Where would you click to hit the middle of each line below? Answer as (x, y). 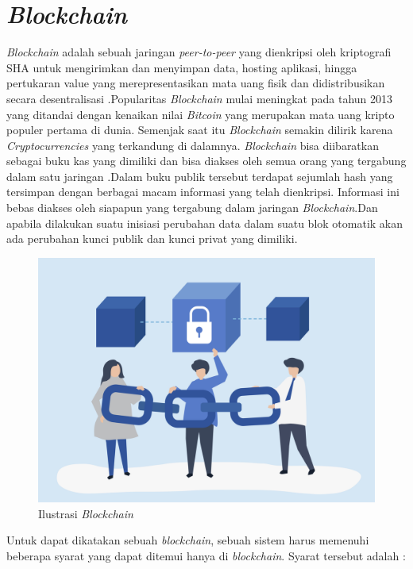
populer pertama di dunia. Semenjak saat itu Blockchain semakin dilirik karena (200, 130)
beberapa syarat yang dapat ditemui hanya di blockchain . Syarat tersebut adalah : (206, 555)
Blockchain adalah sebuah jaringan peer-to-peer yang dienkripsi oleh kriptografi (199, 52)
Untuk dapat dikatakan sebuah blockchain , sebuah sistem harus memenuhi (188, 540)
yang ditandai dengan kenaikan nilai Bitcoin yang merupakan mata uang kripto (201, 114)
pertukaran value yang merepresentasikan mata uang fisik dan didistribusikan (196, 83)
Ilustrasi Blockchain (86, 513)
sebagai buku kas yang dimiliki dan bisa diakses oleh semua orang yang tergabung (206, 161)
